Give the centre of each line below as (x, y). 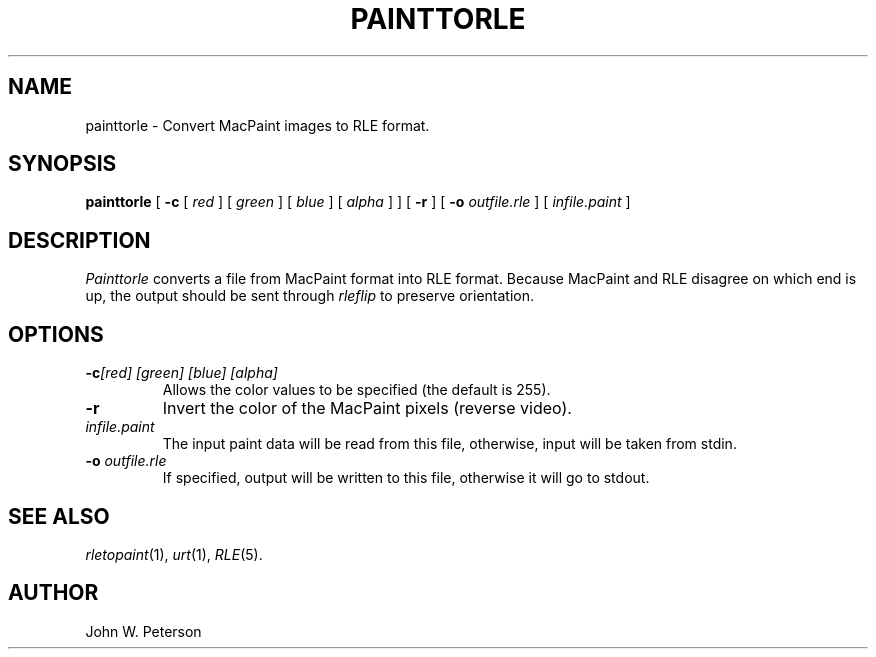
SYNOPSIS (62, 164)
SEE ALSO (59, 516)
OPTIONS (56, 334)
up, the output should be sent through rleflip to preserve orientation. (309, 296)
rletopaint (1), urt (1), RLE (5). (174, 554)
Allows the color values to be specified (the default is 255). (356, 390)
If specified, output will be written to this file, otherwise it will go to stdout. (406, 478)
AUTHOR (53, 593)
